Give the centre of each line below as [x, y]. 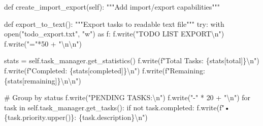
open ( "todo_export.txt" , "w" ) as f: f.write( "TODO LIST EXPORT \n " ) [114, 34]
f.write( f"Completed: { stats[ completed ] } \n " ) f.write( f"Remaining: [105, 70]
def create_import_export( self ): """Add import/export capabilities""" [112, 7]
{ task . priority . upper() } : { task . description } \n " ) [76, 117]
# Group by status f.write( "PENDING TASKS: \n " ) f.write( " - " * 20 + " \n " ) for [127, 97]
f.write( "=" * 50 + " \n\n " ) [43, 43]
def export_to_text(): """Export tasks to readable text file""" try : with [114, 24]
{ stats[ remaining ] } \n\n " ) [43, 80]
